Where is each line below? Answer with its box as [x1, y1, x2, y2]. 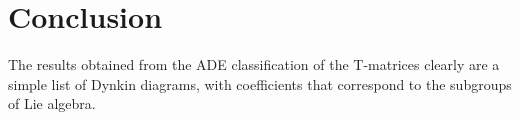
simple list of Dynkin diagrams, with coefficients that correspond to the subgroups [8, 73, 512, 94]
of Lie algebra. [8, 93, 96, 114]
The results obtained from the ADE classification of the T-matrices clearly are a [8, 54, 500, 75]
